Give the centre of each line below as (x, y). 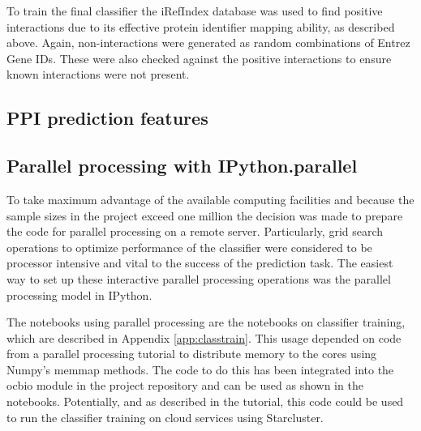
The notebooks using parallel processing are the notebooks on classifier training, (206, 322)
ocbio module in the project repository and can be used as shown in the (185, 385)
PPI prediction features (107, 118)
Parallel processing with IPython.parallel (182, 166)
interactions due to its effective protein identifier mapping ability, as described (201, 26)
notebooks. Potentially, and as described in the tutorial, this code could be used (205, 401)
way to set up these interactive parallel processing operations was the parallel (199, 278)
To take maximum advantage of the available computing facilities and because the (210, 199)
